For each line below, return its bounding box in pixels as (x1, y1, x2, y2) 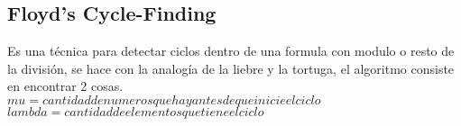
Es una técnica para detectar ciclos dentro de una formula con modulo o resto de (7, 41, 455, 60)
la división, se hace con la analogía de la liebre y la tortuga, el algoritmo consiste (7, 58, 455, 77)
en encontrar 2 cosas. (7, 76, 124, 95)
